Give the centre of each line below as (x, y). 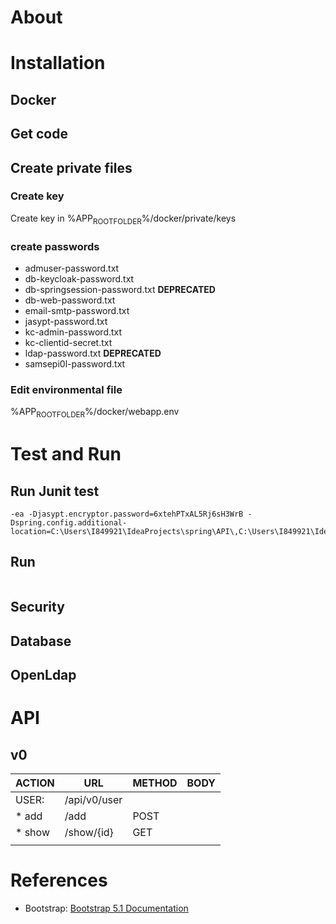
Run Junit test (55, 491)
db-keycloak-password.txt (79, 278)
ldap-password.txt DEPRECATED (93, 353)
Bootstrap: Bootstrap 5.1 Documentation (106, 908)
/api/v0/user (93, 800)
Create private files (71, 167)
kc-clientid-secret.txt (68, 342)
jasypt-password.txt (66, 321)
